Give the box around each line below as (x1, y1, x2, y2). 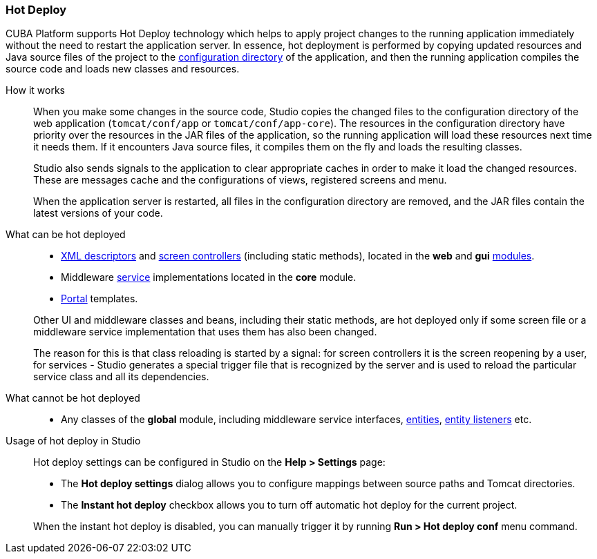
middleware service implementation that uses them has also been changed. (33, 326, 377, 338)
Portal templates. (61, 293, 138, 305)
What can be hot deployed (6, 228, 126, 241)
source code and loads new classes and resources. (6, 63, 240, 75)
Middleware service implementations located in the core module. (61, 271, 357, 284)
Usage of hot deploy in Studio (6, 435, 141, 447)
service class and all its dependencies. (33, 371, 209, 383)
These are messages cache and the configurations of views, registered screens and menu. (33, 174, 447, 186)
